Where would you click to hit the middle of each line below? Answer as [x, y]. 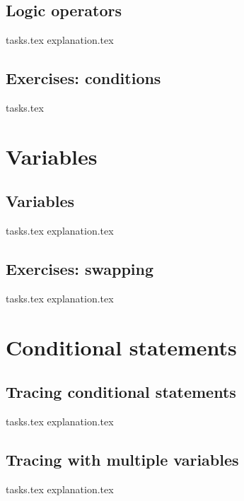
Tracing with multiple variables [122, 460]
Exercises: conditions [83, 78]
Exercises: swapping [80, 269]
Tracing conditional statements [121, 392]
